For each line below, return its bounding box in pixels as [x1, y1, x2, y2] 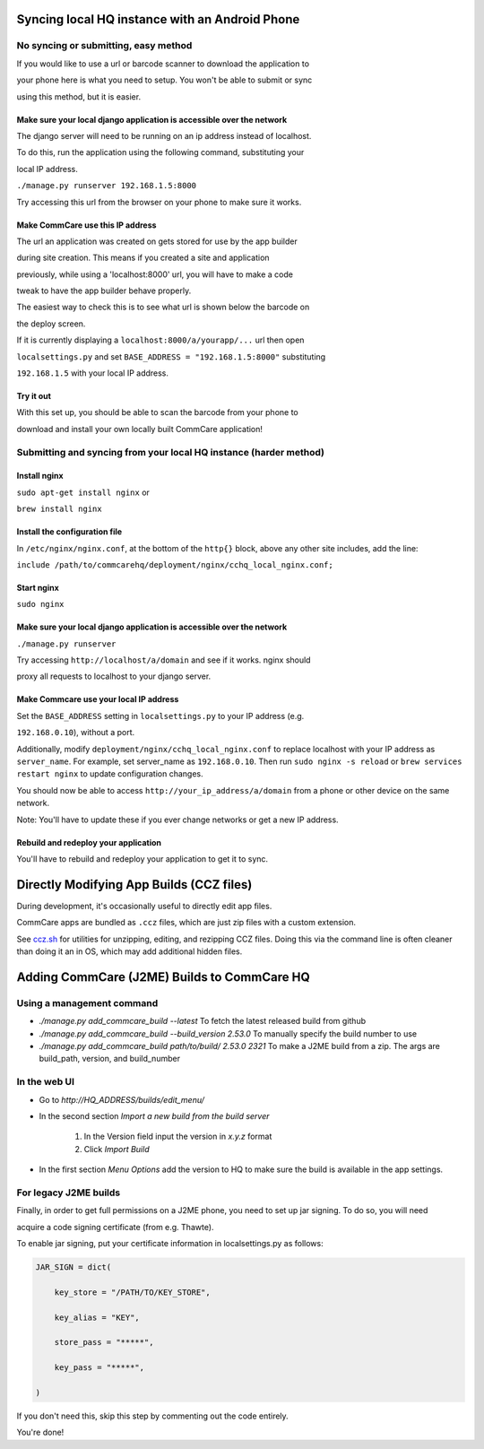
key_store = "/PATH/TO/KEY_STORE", [54, 1287, 211, 1297]
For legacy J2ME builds [16, 1186, 121, 1199]
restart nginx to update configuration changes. [16, 768, 203, 779]
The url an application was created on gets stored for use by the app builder [16, 236, 298, 247]
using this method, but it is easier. [16, 91, 142, 102]
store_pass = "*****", [54, 1337, 154, 1348]
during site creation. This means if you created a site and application [16, 252, 270, 264]
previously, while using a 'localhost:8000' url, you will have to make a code [16, 269, 293, 280]
